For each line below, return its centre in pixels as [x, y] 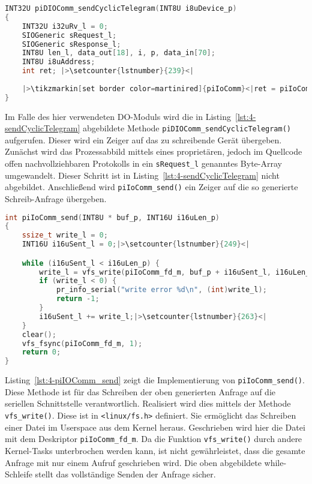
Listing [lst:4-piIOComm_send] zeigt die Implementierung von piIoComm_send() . [155, 380]
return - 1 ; [78, 299]
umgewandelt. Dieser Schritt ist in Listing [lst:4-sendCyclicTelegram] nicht [142, 175]
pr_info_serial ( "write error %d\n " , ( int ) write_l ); [161, 290]
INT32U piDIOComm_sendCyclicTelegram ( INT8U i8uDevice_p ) [121, 8]
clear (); [39, 334]
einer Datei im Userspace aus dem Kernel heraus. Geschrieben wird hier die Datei [155, 427]
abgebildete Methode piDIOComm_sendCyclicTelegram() [187, 128]
